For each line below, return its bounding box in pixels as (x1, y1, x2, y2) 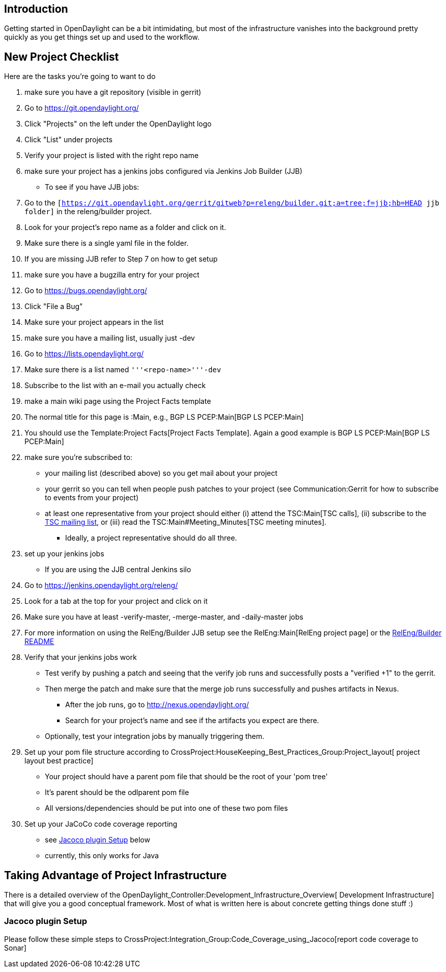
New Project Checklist (4, 50, 119, 63)
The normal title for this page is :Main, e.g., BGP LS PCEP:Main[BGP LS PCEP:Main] (24, 413, 304, 422)
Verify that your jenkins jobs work (24, 653, 137, 662)
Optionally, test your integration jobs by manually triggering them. (45, 732, 264, 741)
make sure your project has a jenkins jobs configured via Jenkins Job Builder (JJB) (24, 167, 302, 176)
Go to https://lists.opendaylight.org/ (24, 349, 144, 359)
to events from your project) (45, 493, 138, 502)
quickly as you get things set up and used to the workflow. (4, 33, 200, 42)
